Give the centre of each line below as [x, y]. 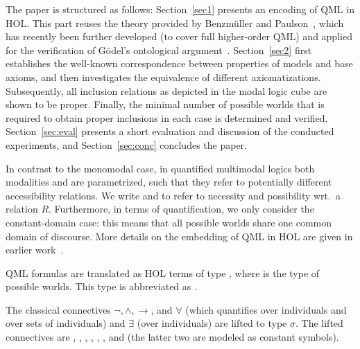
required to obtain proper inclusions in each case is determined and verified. [167, 117]
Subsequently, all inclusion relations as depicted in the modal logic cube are [166, 90]
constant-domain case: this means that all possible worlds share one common [169, 222]
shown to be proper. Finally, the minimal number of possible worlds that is [165, 104]
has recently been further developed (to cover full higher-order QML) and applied [179, 36]
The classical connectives [58, 309]
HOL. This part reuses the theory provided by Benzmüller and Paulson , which [175, 23]
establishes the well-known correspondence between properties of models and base [179, 63]
